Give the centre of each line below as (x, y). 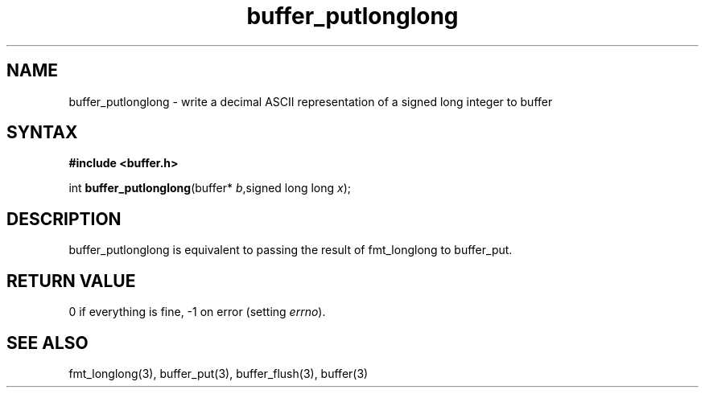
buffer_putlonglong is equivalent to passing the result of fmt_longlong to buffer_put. (291, 250)
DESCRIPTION (64, 219)
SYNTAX (42, 133)
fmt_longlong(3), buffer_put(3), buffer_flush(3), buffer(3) (219, 373)
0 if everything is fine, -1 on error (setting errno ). (197, 312)
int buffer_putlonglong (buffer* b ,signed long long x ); (210, 188)
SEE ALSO (47, 343)
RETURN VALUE (71, 281)
